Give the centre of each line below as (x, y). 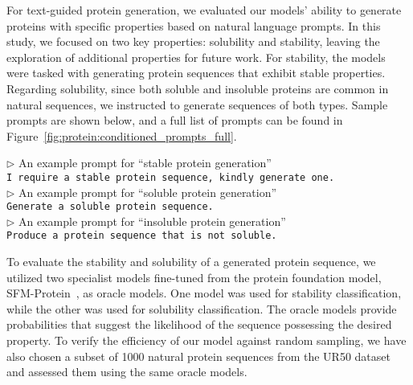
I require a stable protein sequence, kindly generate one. (171, 177)
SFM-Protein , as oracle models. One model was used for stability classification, (204, 293)
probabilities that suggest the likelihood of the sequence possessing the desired (199, 324)
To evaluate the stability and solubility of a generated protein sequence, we (191, 262)
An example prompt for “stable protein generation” (145, 163)
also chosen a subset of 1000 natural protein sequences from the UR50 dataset (198, 356)
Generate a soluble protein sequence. (110, 207)
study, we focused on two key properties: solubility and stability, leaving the (193, 41)
